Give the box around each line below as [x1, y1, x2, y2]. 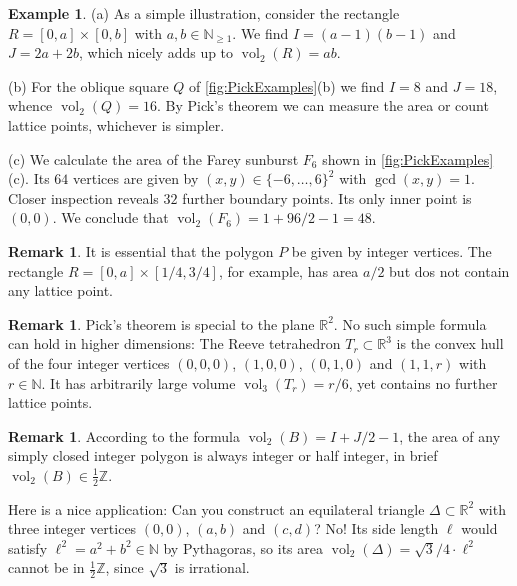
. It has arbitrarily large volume [41, 372, 236, 393]
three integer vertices [8, 518, 137, 539]
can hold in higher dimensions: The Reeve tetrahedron [8, 333, 341, 354]
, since [105, 557, 144, 578]
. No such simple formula [333, 313, 487, 334]
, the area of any [399, 425, 501, 446]
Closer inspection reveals [8, 187, 159, 208]
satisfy [8, 537, 48, 558]
